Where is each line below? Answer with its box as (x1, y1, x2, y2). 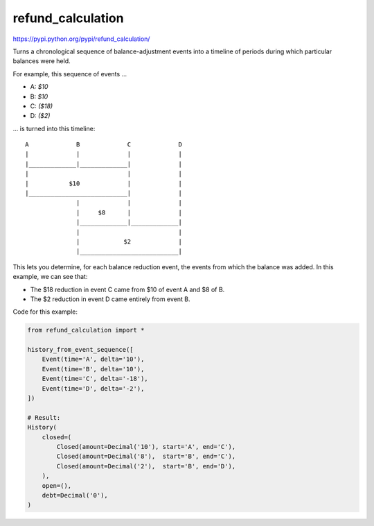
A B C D (25, 141, 183, 149)
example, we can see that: (12, 273, 88, 281)
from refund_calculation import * (27, 326, 145, 334)
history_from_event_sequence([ (27, 346, 134, 354)
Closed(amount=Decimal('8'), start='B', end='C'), (56, 452, 236, 461)
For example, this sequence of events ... (12, 69, 127, 78)
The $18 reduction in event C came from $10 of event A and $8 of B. (30, 285, 225, 294)
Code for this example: (12, 307, 78, 316)
